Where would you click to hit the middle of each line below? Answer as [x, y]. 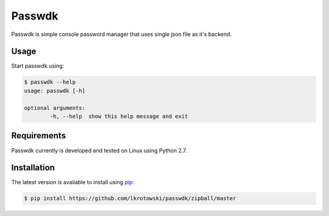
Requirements [39, 136]
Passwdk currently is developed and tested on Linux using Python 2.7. [99, 150]
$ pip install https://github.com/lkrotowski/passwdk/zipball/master [130, 199]
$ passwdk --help [50, 82]
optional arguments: [55, 108]
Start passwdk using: [38, 66]
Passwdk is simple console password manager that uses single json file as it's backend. [122, 34]
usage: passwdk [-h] [55, 91]
